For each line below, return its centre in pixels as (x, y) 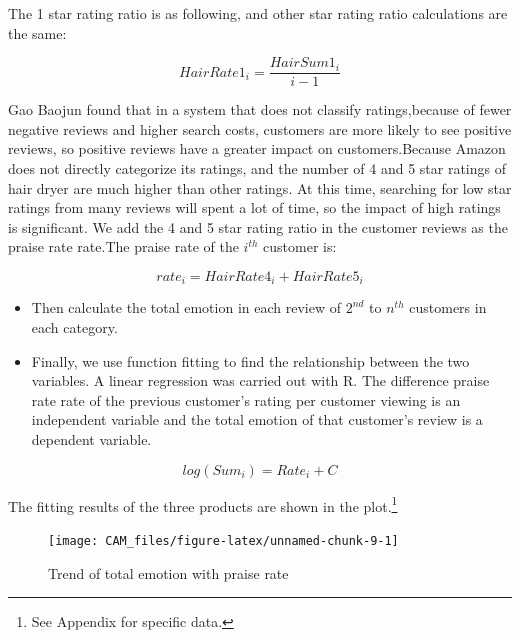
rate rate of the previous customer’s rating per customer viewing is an (246, 399)
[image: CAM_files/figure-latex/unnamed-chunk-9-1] (223, 540)
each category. (74, 327)
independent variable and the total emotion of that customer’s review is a (257, 419)
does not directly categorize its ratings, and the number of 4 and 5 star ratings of (257, 168)
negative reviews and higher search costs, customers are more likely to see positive (260, 128)
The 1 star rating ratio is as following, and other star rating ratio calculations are (258, 13)
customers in (448, 307)
